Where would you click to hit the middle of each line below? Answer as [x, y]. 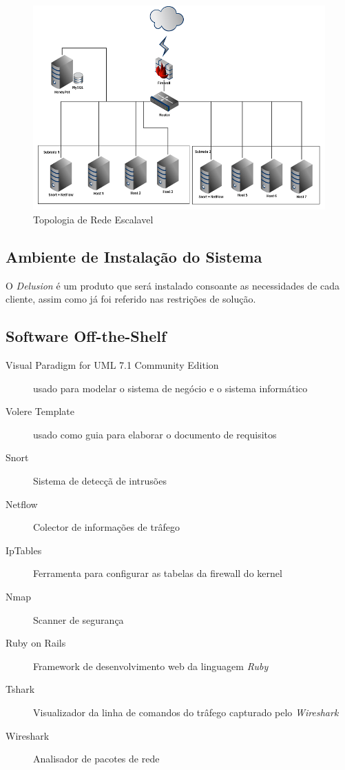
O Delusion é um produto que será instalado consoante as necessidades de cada [173, 285]
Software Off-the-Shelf [86, 336]
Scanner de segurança [79, 619]
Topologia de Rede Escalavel [93, 219]
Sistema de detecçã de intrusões [100, 481]
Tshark [20, 689]
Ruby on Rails [36, 643]
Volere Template [40, 411]
